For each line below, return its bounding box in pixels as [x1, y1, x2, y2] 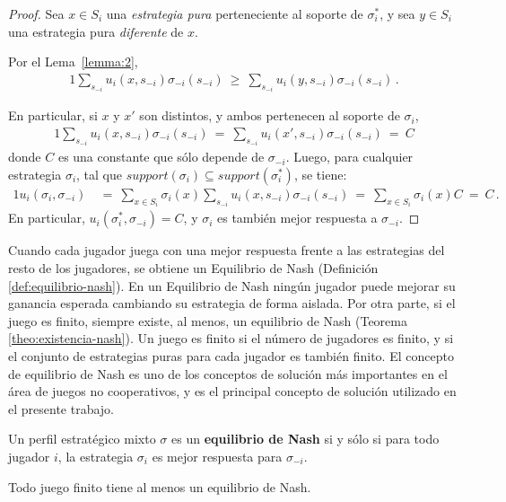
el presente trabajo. [8, 399, 114, 418]
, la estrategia [57, 446, 134, 465]
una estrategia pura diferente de [8, 22, 184, 40]
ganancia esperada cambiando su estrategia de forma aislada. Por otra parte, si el [8, 294, 456, 313]
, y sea [379, 4, 415, 22]
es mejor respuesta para [152, 446, 283, 465]
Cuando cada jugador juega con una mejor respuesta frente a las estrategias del [8, 241, 445, 260]
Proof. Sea [8, 4, 65, 22]
